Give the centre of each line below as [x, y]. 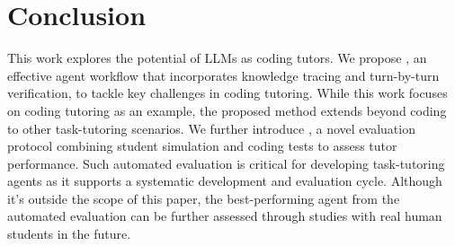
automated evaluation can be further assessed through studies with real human [225, 216]
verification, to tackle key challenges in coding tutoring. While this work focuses [227, 93]
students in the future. [69, 234]
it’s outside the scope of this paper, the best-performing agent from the [204, 198]
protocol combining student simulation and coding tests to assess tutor [202, 146]
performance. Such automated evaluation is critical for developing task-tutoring [226, 163]
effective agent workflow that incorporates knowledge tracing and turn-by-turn [223, 75]
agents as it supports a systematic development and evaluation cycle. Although [225, 181]
